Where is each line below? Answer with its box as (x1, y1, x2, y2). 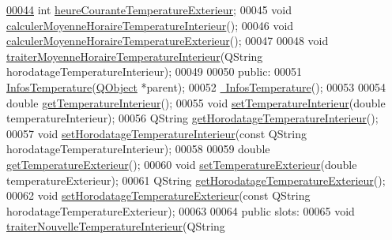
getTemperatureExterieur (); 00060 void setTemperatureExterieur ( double (6, 156, 357, 172)
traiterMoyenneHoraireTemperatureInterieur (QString (6, 47, 263, 64)
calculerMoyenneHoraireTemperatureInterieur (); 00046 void (6, 17, 294, 33)
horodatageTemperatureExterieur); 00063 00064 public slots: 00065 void (6, 202, 355, 219)
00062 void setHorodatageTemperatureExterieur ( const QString (6, 187, 311, 204)
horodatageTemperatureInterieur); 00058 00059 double (6, 141, 270, 157)
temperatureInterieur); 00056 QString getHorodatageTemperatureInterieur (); (6, 110, 379, 126)
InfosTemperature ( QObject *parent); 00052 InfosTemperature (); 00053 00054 (6, 78, 386, 95)
